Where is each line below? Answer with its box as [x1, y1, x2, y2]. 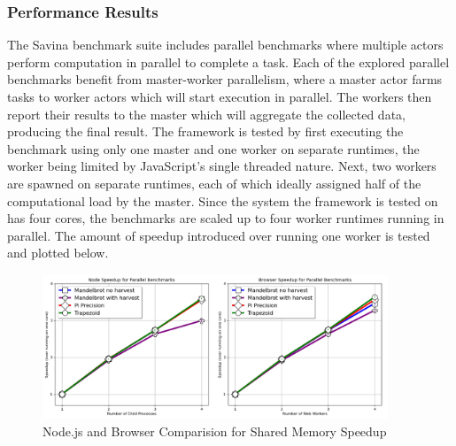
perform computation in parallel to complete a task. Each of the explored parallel [7, 52, 450, 71]
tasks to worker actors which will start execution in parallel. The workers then [7, 88, 432, 105]
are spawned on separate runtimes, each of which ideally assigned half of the [7, 173, 421, 192]
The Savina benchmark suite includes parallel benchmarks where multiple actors [7, 35, 444, 54]
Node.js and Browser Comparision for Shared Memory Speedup [43, 421, 387, 440]
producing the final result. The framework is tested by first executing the [7, 122, 404, 141]
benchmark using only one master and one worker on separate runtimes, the [7, 139, 420, 158]
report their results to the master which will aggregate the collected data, [7, 104, 406, 123]
